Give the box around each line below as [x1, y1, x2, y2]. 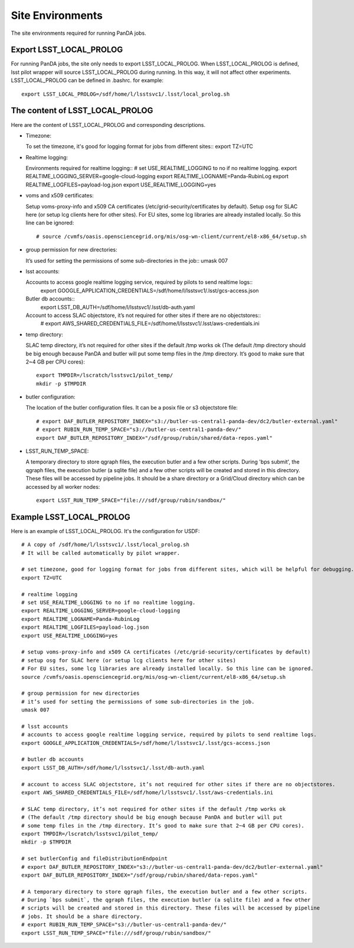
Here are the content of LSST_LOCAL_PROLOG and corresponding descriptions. [11, 121, 206, 128]
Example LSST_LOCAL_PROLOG [11, 512, 130, 522]
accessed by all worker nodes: [25, 483, 100, 490]
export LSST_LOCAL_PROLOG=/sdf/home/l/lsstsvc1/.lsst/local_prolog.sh [21, 90, 230, 97]
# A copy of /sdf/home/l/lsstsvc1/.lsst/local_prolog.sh [21, 541, 190, 548]
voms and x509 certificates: [25, 192, 94, 199]
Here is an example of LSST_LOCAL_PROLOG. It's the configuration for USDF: [11, 527, 200, 534]
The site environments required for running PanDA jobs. [11, 30, 147, 37]
